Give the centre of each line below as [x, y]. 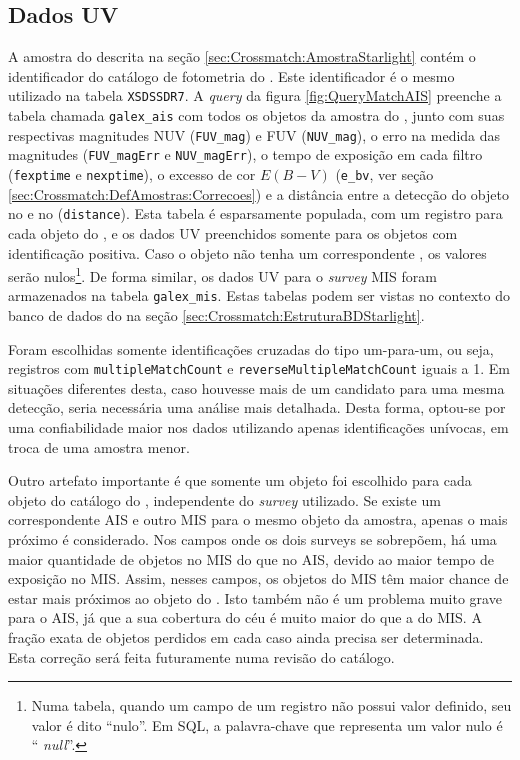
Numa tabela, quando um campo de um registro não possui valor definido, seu [271, 705]
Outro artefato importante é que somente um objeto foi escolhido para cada [240, 480]
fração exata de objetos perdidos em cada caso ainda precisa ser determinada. [246, 636]
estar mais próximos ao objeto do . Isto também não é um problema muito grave [255, 597]
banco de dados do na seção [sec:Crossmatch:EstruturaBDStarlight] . [216, 315]
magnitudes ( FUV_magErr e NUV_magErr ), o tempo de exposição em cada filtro [245, 154]
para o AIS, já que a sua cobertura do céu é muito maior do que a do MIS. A [245, 617]
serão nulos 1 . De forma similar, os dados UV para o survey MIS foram [222, 274]
